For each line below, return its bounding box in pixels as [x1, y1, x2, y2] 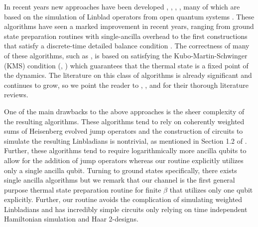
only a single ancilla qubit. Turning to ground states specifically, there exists [4, 165, 237, 175]
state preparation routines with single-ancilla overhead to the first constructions [4, 30, 248, 41]
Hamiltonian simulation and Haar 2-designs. [4, 214, 138, 224]
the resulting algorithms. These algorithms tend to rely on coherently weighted [4, 116, 245, 126]
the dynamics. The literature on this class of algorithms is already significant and [4, 70, 252, 80]
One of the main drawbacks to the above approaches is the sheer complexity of [4, 106, 245, 116]
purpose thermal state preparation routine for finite [4, 184, 161, 195]
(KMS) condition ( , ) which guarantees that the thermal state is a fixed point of [4, 60, 249, 70]
